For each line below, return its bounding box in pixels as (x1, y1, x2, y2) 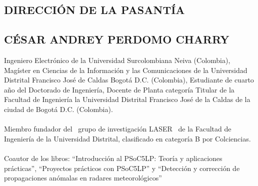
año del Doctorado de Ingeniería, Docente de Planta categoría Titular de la (4, 84, 234, 94)
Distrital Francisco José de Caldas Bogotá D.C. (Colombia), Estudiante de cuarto (4, 74, 254, 85)
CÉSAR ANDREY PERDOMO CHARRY (4, 31, 229, 47)
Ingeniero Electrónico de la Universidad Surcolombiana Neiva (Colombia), (4, 54, 230, 65)
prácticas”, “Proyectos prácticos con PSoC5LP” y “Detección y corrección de (4, 162, 240, 173)
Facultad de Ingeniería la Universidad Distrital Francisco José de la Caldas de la (4, 94, 250, 104)
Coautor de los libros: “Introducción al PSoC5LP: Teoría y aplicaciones (4, 152, 222, 163)
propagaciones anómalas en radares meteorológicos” (4, 172, 162, 183)
